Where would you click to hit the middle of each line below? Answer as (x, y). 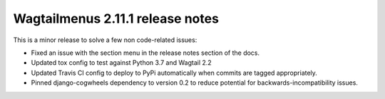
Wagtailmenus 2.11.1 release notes (116, 19)
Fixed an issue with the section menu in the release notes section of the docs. (145, 53)
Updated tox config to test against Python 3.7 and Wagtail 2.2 (121, 63)
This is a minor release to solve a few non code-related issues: (105, 40)
